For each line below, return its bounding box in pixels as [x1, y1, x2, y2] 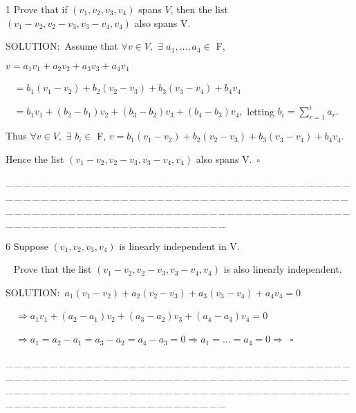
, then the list [170, 2, 228, 16]
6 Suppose [6, 238, 48, 253]
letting [247, 104, 274, 118]
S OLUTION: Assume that [6, 39, 118, 53]
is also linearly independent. [223, 262, 342, 276]
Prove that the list [13, 262, 92, 276]
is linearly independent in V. [119, 238, 240, 253]
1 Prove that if [6, 2, 68, 16]
